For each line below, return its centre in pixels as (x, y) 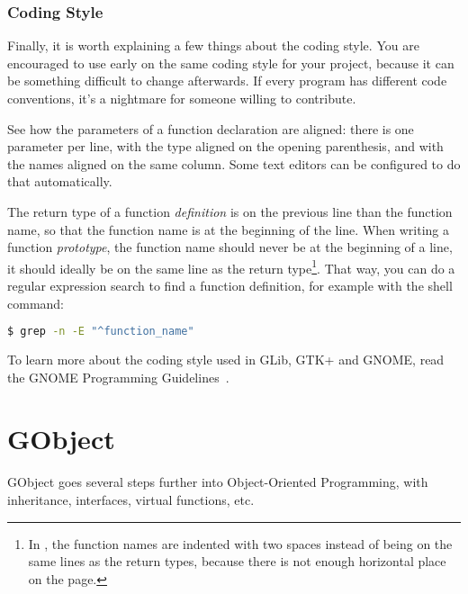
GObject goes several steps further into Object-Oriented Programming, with (218, 482)
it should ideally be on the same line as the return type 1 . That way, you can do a (231, 266)
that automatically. (60, 181)
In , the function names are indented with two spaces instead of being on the (240, 543)
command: (36, 303)
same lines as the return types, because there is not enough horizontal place (237, 561)
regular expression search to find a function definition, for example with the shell (230, 285)
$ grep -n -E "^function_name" (101, 332)
